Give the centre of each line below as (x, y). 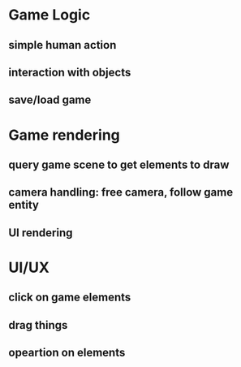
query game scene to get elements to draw (119, 164)
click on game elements (70, 298)
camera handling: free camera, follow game (121, 192)
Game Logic (49, 15)
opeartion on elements (67, 353)
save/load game (50, 100)
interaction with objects (70, 72)
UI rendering (41, 233)
